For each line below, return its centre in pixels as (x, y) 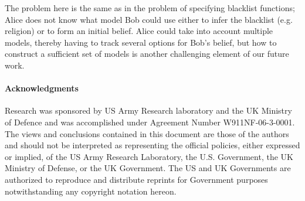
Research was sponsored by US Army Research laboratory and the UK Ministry (148, 110)
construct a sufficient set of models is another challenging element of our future (147, 54)
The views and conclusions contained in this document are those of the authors (147, 133)
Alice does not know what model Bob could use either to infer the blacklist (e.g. (149, 19)
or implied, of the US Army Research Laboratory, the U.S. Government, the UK (149, 156)
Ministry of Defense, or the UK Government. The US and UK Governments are (148, 168)
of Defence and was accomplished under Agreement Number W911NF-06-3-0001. (150, 122)
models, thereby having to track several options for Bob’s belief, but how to (141, 42)
